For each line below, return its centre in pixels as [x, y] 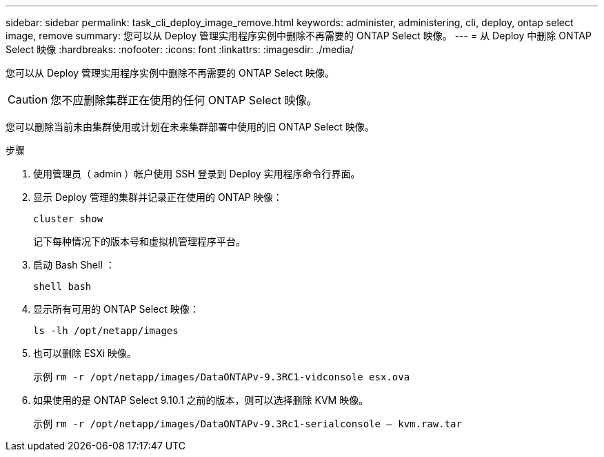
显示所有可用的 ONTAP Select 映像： [116, 309]
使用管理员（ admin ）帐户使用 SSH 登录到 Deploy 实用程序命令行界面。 [197, 174]
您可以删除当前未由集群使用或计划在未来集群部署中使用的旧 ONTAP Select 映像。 [190, 127]
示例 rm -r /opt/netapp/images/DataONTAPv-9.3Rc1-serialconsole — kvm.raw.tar [248, 424]
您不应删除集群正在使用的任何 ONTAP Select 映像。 [184, 100]
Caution [28, 99]
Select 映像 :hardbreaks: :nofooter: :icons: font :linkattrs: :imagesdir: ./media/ [180, 49]
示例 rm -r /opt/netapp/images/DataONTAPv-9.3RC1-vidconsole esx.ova [222, 377]
